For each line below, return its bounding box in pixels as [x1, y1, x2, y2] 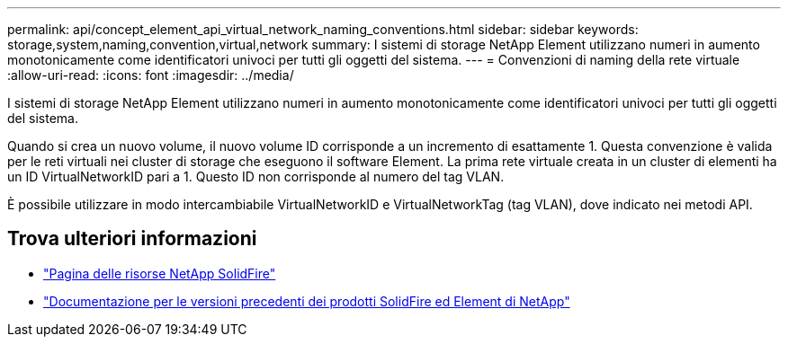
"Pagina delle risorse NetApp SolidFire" [43, 265, 276, 281]
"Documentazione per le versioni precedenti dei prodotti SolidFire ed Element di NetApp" [43, 293, 570, 309]
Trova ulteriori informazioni [7, 227, 257, 251]
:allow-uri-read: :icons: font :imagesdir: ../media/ [7, 67, 294, 83]
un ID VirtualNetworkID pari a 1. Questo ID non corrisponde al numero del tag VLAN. [7, 169, 505, 184]
